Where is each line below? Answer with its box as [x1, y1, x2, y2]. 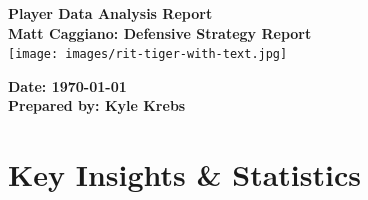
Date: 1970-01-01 [8, 75, 127, 96]
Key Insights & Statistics [8, 154, 361, 195]
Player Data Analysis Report [8, 3, 213, 23]
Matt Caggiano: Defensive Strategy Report [8, 22, 312, 43]
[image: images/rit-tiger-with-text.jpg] [8, 47, 288, 62]
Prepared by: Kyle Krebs [8, 95, 186, 116]
